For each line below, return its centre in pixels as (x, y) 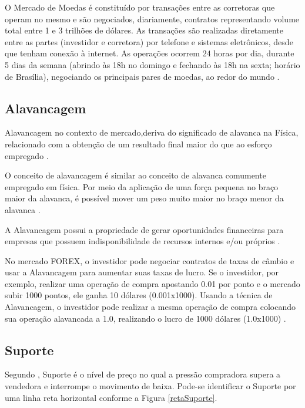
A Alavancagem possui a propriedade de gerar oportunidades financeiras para (144, 229)
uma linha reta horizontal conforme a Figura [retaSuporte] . (111, 397)
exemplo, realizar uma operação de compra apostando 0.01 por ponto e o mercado (152, 283)
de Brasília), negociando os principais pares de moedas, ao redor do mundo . (142, 76)
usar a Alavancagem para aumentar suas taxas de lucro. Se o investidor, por (142, 272)
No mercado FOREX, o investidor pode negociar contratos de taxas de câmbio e (150, 260)
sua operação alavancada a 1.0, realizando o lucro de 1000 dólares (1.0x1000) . (145, 318)
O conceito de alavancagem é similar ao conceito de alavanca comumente (135, 175)
